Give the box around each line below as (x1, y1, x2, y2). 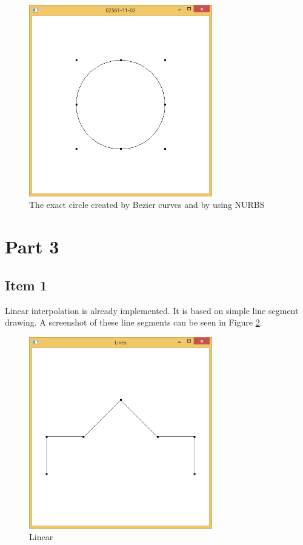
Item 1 (5, 275, 47, 294)
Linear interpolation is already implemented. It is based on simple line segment (5, 304, 299, 316)
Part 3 (5, 234, 59, 259)
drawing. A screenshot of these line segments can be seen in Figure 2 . (5, 316, 262, 329)
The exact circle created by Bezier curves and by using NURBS (29, 198, 265, 211)
